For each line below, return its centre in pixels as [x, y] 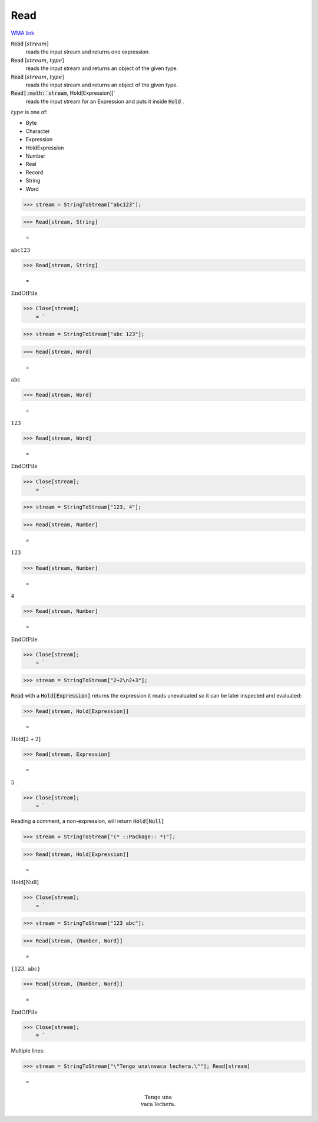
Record [34, 172]
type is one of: [29, 112]
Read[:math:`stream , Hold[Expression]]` [63, 93]
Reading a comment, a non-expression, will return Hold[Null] [88, 821]
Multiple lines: [28, 1051]
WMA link [23, 33]
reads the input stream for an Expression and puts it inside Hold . [105, 101]
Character [38, 131]
